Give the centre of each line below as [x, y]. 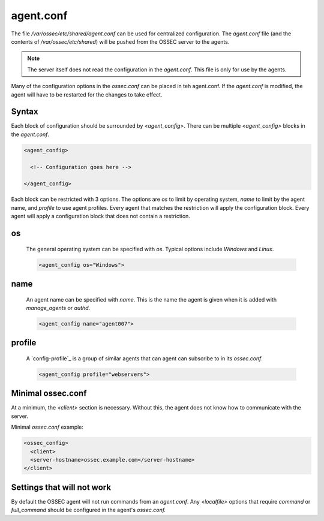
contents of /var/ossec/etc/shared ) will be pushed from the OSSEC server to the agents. [120, 41]
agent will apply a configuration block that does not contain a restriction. [100, 216]
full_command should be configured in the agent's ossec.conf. [88, 510]
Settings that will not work [61, 487]
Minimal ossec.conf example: [47, 427]
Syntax [25, 112]
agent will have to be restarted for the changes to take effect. [87, 94]
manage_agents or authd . [58, 308]
